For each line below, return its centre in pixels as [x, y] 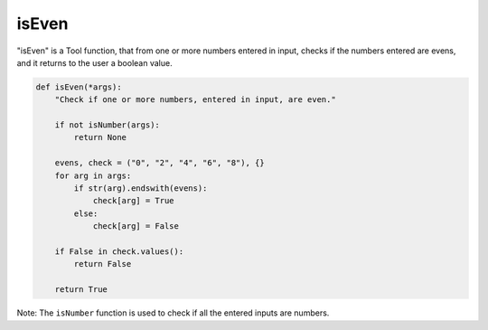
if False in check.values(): [119, 252]
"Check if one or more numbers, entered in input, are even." [195, 100]
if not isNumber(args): [107, 125]
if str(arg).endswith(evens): [141, 189]
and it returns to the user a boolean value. [94, 62]
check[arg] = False [136, 226]
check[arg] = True [134, 201]
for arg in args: [93, 175]
